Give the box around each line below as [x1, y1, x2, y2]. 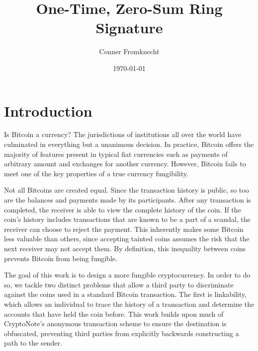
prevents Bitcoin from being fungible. [4, 253, 117, 263]
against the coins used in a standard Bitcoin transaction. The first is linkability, [4, 289, 247, 299]
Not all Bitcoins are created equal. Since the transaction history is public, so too [4, 185, 249, 195]
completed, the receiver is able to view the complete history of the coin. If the [4, 204, 241, 214]
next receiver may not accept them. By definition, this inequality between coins [4, 243, 246, 253]
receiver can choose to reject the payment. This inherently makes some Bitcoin [4, 223, 244, 234]
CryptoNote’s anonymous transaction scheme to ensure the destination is [4, 318, 227, 329]
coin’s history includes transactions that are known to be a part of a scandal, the [4, 214, 251, 224]
